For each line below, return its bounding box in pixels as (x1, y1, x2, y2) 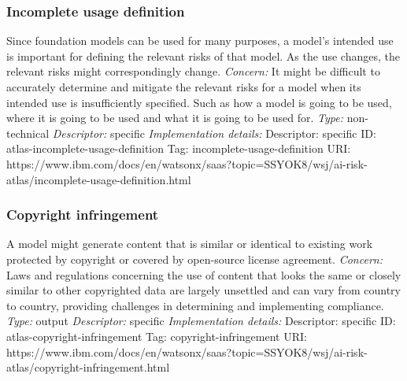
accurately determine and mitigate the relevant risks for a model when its (6, 79, 361, 94)
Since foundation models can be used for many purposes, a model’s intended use (6, 32, 394, 49)
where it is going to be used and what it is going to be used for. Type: (6, 109, 344, 126)
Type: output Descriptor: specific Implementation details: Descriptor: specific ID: (6, 313, 396, 329)
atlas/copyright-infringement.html (6, 359, 170, 375)
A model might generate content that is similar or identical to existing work (6, 235, 373, 252)
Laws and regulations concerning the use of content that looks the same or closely (6, 266, 401, 283)
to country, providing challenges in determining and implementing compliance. (6, 297, 384, 313)
